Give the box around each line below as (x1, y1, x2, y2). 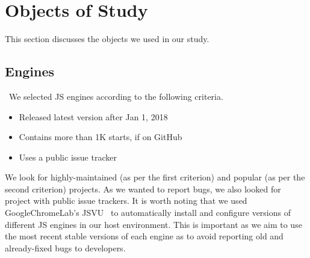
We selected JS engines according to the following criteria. (8, 90, 223, 102)
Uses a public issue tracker (19, 150, 117, 163)
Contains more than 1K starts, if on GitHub (19, 131, 182, 143)
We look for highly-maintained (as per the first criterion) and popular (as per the (5, 171, 305, 183)
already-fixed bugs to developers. (5, 241, 126, 254)
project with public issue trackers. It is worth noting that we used (5, 194, 247, 207)
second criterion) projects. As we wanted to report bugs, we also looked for (5, 182, 281, 195)
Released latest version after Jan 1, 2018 (19, 110, 168, 123)
